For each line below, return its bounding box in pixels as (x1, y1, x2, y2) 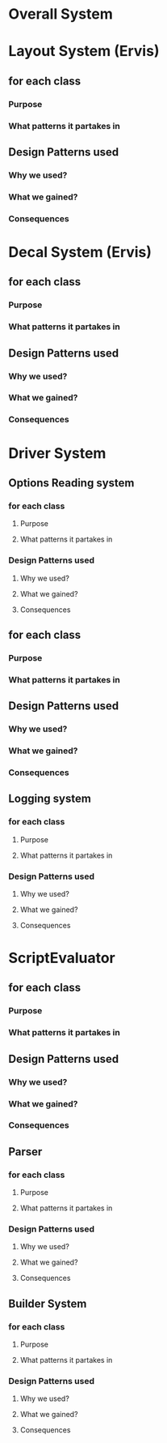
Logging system (8, 792, 91, 806)
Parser (8, 1145, 43, 1158)
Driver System (8, 443, 106, 462)
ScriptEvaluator (8, 949, 115, 967)
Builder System (8, 1296, 87, 1310)
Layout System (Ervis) (8, 42, 160, 61)
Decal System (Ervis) (8, 242, 152, 261)
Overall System (8, 5, 113, 24)
